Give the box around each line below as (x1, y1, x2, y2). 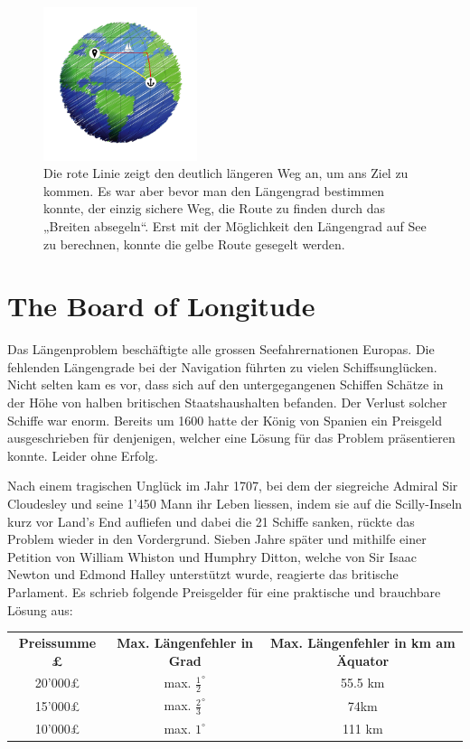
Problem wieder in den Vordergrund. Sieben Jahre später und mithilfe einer (7, 529, 427, 548)
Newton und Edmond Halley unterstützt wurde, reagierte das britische (7, 565, 399, 584)
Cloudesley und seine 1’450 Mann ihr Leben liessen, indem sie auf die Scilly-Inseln (7, 494, 463, 513)
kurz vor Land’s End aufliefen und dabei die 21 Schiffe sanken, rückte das (7, 511, 415, 530)
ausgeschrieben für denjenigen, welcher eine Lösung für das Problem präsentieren (7, 428, 456, 447)
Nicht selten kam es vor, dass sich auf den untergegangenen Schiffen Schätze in (7, 375, 444, 394)
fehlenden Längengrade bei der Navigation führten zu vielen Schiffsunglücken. (7, 357, 437, 376)
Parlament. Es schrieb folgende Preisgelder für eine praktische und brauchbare (7, 583, 441, 601)
